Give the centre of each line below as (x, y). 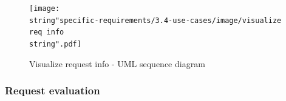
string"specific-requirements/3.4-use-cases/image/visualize (155, 20)
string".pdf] (55, 44)
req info (47, 32)
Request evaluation (53, 90)
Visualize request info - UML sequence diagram (117, 63)
